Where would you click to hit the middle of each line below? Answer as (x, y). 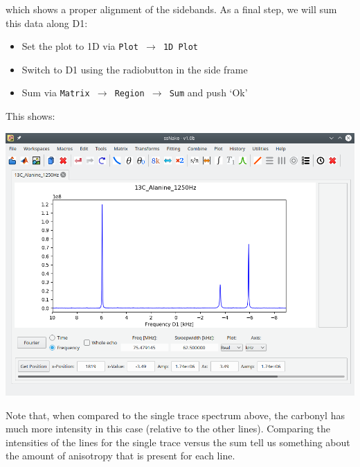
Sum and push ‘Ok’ (208, 92)
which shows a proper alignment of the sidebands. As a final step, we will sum (171, 9)
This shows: (30, 116)
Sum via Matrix (56, 92)
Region (129, 94)
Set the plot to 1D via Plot (80, 46)
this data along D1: (47, 23)
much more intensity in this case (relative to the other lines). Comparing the (168, 429)
